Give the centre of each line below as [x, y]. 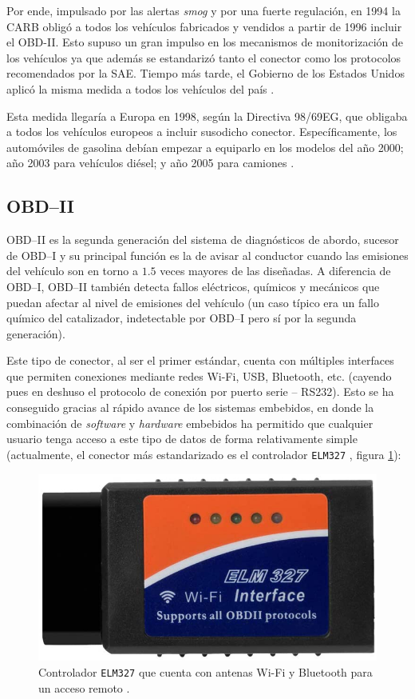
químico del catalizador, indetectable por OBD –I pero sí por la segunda [182, 318]
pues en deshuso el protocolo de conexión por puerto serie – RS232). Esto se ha [200, 391]
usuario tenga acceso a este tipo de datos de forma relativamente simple [182, 439]
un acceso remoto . [84, 687]
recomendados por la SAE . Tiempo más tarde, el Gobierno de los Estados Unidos [206, 73]
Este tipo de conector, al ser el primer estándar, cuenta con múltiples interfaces [200, 360]
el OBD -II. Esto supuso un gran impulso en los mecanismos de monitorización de [205, 42]
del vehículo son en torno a [73, 271]
